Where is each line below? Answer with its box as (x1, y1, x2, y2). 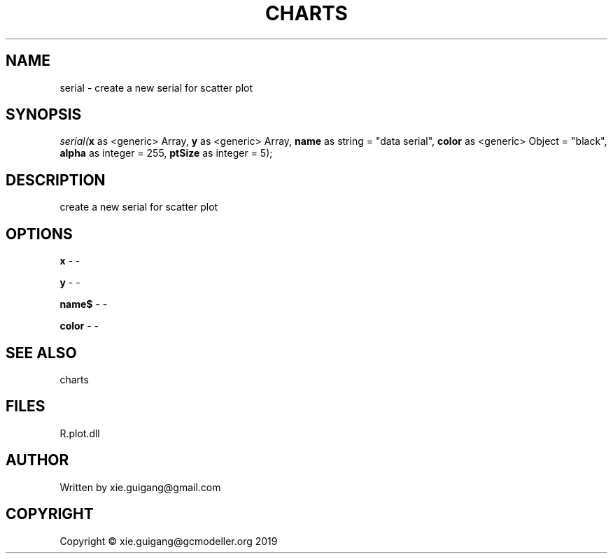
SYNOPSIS (6, 106, 82, 124)
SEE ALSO (6, 344, 77, 362)
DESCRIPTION (6, 171, 106, 189)
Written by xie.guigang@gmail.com (59, 481, 221, 493)
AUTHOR (6, 451, 69, 469)
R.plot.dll (59, 427, 100, 439)
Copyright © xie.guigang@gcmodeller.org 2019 (59, 535, 278, 547)
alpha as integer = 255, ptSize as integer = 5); (59, 147, 273, 160)
